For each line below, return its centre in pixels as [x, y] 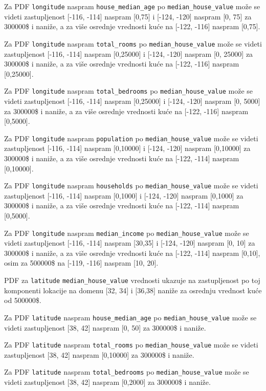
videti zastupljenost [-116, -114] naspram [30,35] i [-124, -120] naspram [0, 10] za [130, 243]
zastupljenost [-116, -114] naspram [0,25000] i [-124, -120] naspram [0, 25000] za [129, 53]
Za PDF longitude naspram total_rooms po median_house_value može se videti [133, 43]
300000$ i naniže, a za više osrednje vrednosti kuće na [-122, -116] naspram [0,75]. [132, 26]
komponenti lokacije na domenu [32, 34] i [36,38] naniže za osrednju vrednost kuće [133, 290]
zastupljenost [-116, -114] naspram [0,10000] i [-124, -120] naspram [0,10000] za [127, 148]
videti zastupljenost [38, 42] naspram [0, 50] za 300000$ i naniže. [105, 327]
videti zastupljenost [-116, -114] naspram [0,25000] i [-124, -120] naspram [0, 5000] [132, 101]
